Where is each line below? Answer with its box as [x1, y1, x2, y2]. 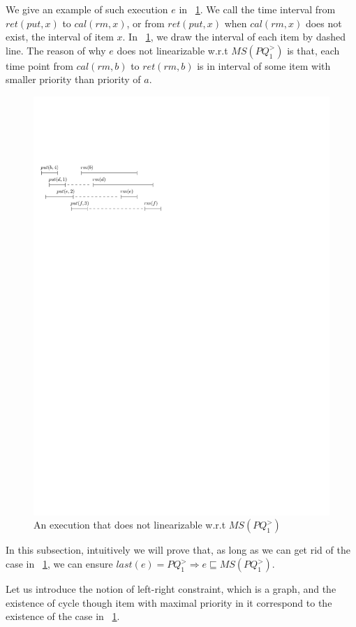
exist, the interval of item [6, 29, 114, 44]
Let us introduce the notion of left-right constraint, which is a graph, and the [6, 582, 336, 596]
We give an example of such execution [6, 2, 168, 16]
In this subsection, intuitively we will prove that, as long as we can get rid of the [6, 543, 350, 557]
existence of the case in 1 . [6, 609, 120, 624]
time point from [6, 58, 73, 73]
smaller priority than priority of [6, 72, 141, 87]
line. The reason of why [6, 43, 106, 57]
